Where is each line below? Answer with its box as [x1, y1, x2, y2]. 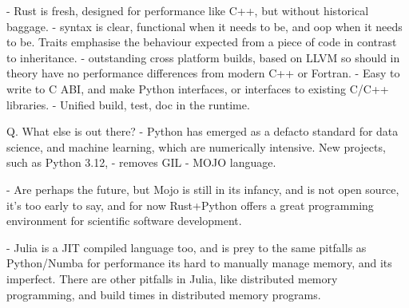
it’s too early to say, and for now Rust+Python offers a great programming [6, 196, 374, 213]
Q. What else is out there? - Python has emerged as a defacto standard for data [6, 123, 399, 140]
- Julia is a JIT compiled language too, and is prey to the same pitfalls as [6, 239, 367, 255]
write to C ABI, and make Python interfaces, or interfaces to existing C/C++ [6, 80, 389, 97]
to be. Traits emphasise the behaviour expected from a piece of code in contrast [6, 34, 397, 50]
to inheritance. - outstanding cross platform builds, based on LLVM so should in [6, 49, 400, 65]
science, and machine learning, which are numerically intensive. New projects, [6, 138, 386, 155]
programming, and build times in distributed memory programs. [6, 286, 321, 302]
